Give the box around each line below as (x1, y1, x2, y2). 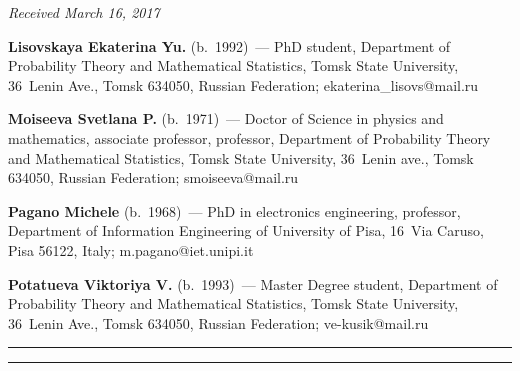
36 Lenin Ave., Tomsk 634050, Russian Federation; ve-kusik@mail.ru (8, 312, 429, 333)
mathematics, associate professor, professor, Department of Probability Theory (8, 127, 491, 148)
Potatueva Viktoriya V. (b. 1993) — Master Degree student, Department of (8, 273, 498, 294)
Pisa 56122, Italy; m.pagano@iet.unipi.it (8, 239, 254, 260)
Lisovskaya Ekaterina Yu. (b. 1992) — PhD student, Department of (8, 35, 451, 56)
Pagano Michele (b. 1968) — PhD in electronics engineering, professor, (8, 200, 461, 221)
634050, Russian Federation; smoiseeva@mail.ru (8, 167, 299, 188)
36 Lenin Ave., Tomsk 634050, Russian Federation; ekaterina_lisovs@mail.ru (8, 74, 479, 95)
